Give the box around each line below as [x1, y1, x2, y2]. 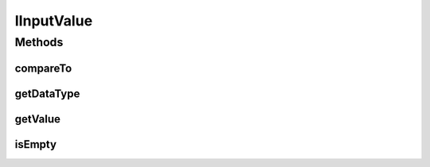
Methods [14, 35, 64, 49]
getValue [14, 112, 61, 126]
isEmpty [14, 138, 57, 151]
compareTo [14, 61, 72, 75]
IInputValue [14, 12, 93, 29]
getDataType [14, 87, 80, 100]
